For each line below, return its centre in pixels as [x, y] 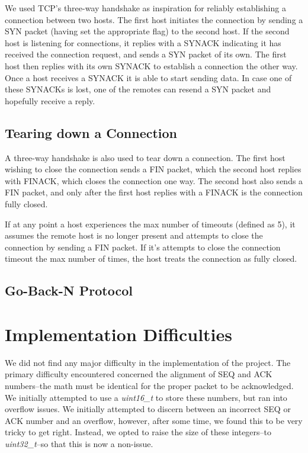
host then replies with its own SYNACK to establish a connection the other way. [151, 65]
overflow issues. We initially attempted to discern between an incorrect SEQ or [148, 409]
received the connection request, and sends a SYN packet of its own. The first [146, 54]
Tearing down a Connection [91, 132]
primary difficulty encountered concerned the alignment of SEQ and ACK [139, 374]
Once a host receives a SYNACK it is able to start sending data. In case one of [148, 77]
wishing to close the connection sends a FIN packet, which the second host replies [153, 169]
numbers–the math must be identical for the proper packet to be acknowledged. [149, 385]
